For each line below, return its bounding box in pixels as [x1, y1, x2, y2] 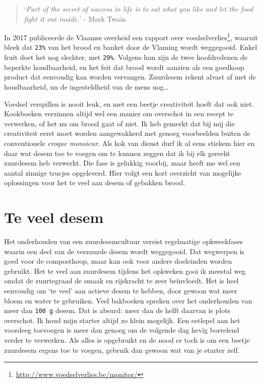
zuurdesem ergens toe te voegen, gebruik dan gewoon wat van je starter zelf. [4, 344, 240, 355]
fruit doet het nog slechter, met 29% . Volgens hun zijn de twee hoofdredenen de [4, 52, 247, 62]
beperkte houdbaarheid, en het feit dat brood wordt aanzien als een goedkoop [4, 61, 244, 72]
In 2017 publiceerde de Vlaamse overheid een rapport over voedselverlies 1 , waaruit [4, 31, 258, 42]
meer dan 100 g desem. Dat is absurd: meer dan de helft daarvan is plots [4, 305, 231, 316]
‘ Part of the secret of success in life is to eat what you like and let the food [24, 4, 253, 14]
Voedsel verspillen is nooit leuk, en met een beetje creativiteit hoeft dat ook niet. [4, 98, 254, 109]
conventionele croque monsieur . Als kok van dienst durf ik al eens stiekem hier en [4, 137, 255, 148]
